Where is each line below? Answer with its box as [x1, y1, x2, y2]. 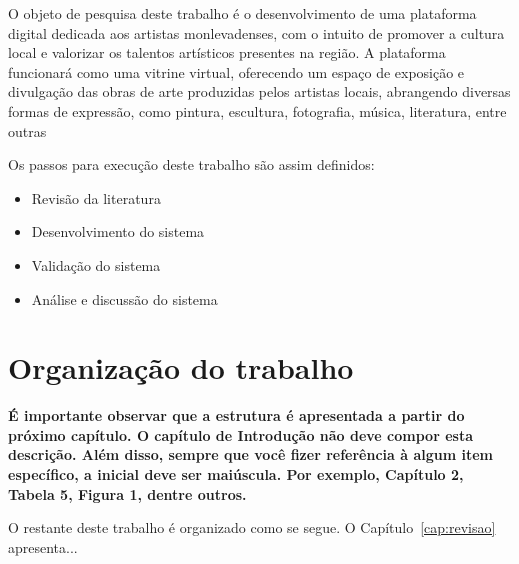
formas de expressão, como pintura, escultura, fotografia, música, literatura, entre [8, 100, 507, 121]
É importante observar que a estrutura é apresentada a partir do [8, 405, 465, 426]
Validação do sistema [31, 254, 161, 275]
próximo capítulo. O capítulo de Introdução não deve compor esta [8, 424, 473, 445]
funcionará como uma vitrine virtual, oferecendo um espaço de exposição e [8, 61, 465, 82]
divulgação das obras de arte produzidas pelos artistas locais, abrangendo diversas [8, 81, 511, 102]
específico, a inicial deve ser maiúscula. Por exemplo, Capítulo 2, [8, 464, 464, 485]
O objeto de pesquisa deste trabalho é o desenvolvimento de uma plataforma [8, 3, 477, 23]
